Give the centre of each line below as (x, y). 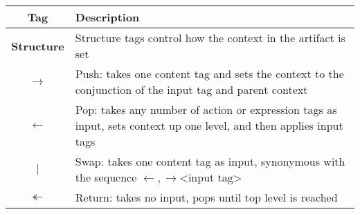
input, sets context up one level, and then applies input (209, 125)
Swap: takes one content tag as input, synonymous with (210, 161)
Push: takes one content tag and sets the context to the (209, 74)
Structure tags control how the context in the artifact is (210, 38)
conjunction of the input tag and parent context (191, 89)
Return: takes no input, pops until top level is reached (206, 197)
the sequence (106, 177)
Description (107, 17)
